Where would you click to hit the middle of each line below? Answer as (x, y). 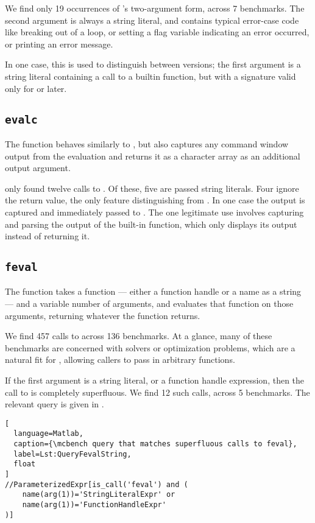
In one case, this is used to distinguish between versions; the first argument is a (153, 64)
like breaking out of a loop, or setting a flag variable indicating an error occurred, (157, 32)
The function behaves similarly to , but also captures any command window (147, 143)
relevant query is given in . (55, 404)
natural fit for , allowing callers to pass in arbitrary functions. (120, 360)
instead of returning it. (48, 236)
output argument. (38, 168)
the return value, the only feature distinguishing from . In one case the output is (155, 200)
